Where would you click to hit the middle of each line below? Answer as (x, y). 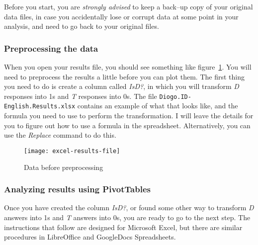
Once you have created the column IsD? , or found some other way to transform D (129, 207)
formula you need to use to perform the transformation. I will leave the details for (129, 116)
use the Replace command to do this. (60, 135)
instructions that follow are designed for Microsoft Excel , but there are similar (123, 227)
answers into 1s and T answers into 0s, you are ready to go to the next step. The (127, 217)
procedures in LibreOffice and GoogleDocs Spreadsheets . (90, 237)
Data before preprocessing (64, 167)
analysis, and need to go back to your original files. (82, 26)
